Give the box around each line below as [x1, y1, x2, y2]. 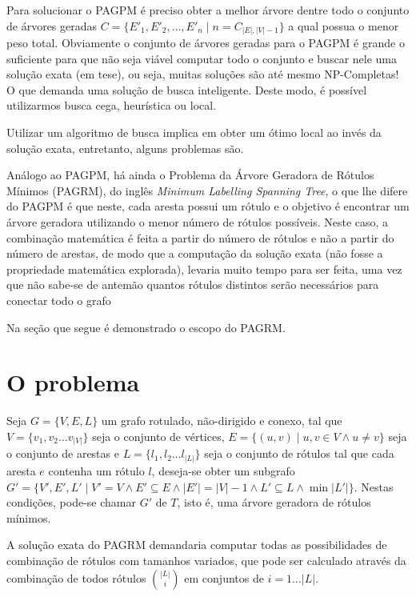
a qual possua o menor [288, 17, 399, 34]
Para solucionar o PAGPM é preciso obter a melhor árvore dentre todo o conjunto [6, 2, 410, 18]
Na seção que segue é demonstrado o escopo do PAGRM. [6, 319, 286, 335]
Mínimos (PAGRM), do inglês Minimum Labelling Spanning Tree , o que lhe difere [6, 182, 408, 198]
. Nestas [354, 478, 394, 495]
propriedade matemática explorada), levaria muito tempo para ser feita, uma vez [6, 260, 402, 277]
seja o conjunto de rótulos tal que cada [204, 445, 394, 462]
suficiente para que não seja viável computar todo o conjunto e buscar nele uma [6, 50, 397, 66]
